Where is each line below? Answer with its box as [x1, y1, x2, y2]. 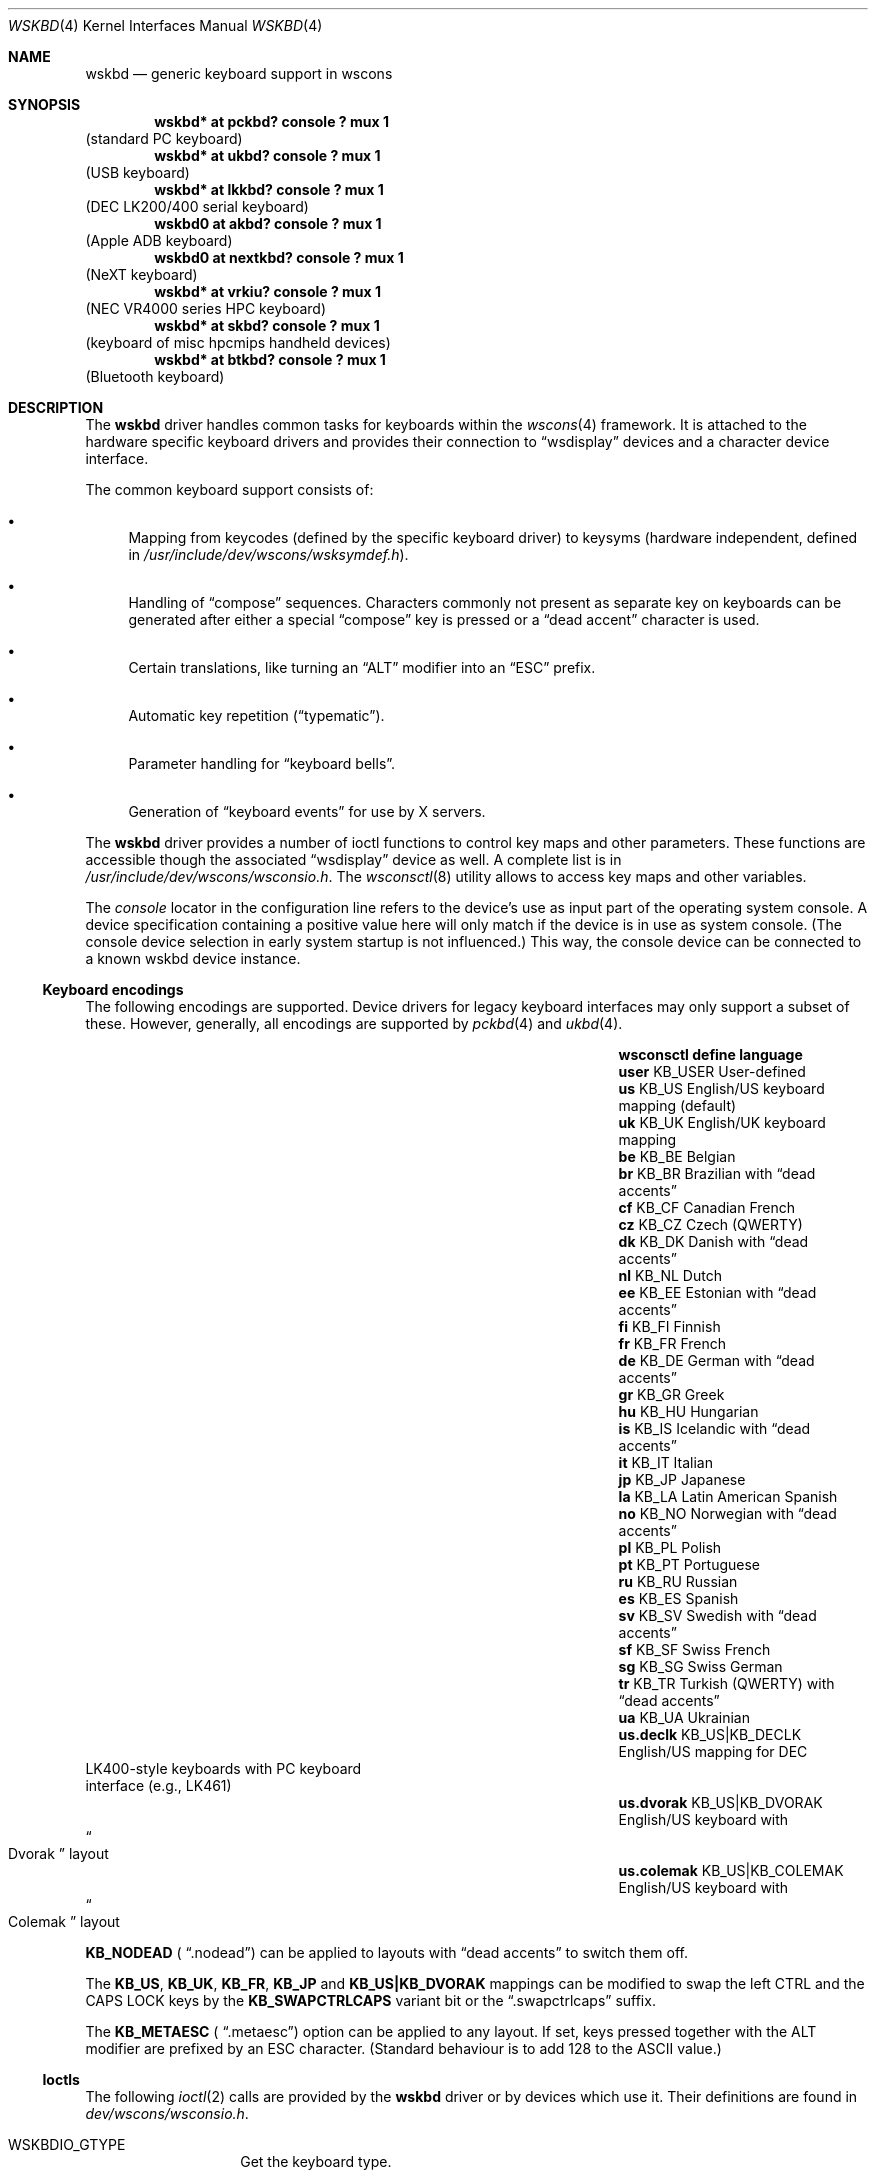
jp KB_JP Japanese [618, 1471, 746, 1488]
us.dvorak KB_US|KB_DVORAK [618, 1794, 823, 1811]
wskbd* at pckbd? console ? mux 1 [154, 113, 389, 130]
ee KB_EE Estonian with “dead [618, 1284, 817, 1301]
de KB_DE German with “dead [618, 1352, 815, 1369]
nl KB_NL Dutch [618, 1267, 722, 1284]
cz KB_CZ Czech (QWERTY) [618, 1216, 803, 1233]
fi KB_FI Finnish [618, 1318, 721, 1335]
